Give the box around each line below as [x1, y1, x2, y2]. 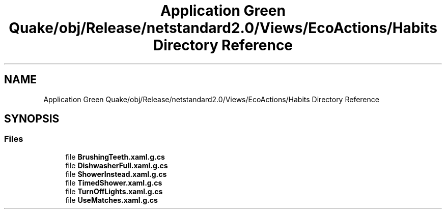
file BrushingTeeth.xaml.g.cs [65, 152, 165, 161]
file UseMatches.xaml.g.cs [65, 195, 158, 204]
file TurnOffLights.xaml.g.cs [65, 187, 163, 196]
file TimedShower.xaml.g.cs [65, 178, 162, 187]
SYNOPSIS [4, 112, 60, 126]
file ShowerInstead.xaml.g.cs [65, 169, 167, 178]
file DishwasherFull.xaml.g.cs [65, 161, 168, 170]
